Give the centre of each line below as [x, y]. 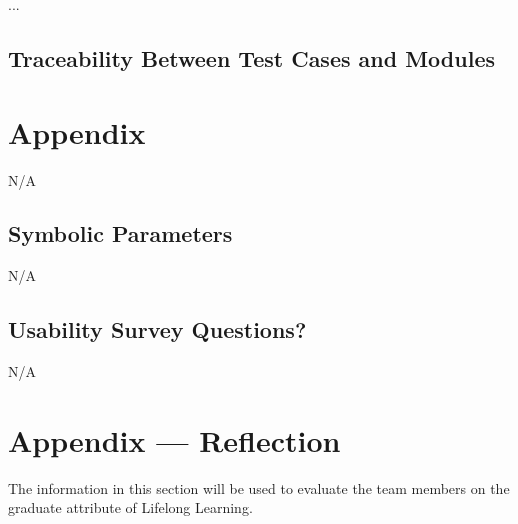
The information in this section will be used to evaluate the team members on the [259, 487]
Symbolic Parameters [120, 233]
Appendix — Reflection [174, 439]
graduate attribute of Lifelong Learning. [130, 507]
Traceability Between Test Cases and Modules [251, 57]
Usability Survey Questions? [157, 329]
